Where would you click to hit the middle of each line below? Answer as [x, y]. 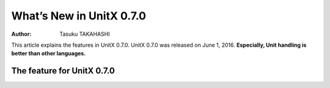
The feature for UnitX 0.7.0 [63, 71]
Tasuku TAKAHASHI [85, 34]
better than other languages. [49, 53]
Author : [21, 34]
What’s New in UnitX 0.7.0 [79, 16]
